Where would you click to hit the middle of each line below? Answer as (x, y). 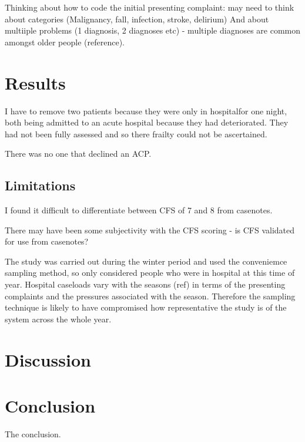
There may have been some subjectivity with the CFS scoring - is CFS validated (150, 230)
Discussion (48, 359)
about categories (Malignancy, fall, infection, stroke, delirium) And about (137, 19)
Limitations (40, 185)
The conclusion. (33, 433)
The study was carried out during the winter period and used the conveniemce (146, 261)
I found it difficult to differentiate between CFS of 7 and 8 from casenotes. (139, 210)
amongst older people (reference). (65, 42)
